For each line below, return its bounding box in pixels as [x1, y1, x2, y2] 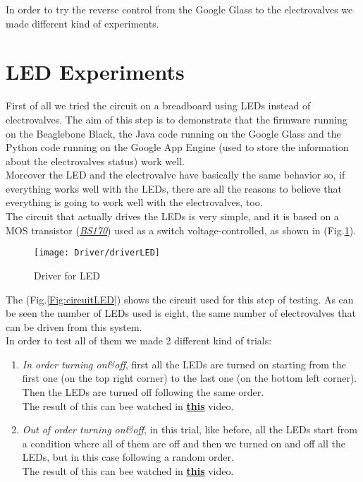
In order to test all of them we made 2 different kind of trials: [6, 333, 272, 348]
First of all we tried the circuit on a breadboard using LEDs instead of [6, 98, 311, 113]
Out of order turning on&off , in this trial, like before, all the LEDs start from [22, 422, 357, 437]
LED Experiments [6, 57, 185, 86]
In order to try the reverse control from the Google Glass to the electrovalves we [6, 2, 353, 16]
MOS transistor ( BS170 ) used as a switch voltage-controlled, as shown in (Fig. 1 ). [6, 222, 356, 237]
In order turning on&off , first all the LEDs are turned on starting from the [22, 356, 346, 371]
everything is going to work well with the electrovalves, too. [6, 195, 263, 210]
